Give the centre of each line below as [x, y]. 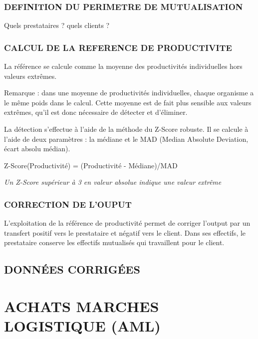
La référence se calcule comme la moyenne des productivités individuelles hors [123, 66]
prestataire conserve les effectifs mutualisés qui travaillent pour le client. [114, 242]
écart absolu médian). [37, 149]
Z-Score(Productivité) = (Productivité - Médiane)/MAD [91, 165]
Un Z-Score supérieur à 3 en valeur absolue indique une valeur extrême [113, 182]
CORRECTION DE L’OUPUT [68, 204]
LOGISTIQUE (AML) [82, 326]
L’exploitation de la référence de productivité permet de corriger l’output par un [127, 223]
